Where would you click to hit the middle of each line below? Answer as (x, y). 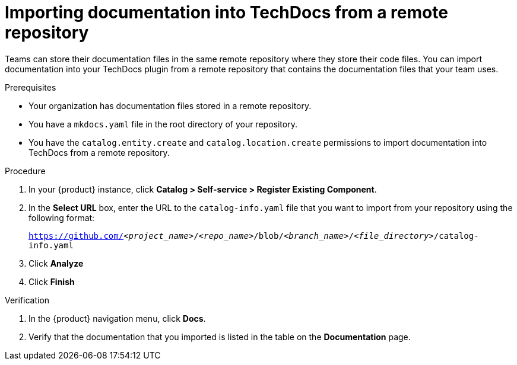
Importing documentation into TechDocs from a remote (226, 12)
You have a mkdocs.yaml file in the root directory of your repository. (163, 124)
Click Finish (52, 281)
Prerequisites (31, 87)
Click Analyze (56, 263)
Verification (27, 300)
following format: (62, 217)
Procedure (25, 171)
